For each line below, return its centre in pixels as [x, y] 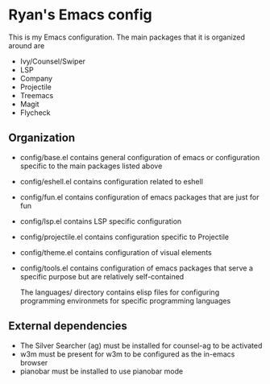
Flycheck [35, 112]
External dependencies [68, 326]
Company [36, 78]
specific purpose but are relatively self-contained [102, 276]
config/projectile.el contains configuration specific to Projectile [125, 237]
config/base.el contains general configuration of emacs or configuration [140, 157]
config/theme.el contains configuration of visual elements [116, 252]
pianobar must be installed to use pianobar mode [102, 371]
